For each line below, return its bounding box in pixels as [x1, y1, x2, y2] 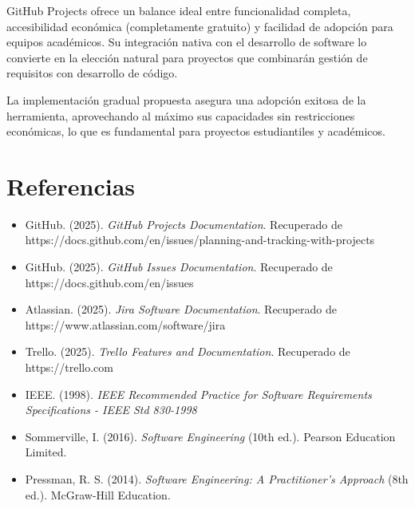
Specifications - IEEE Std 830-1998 [25, 401, 197, 418]
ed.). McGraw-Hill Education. [25, 486, 171, 503]
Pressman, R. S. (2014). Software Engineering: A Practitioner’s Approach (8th [25, 471, 409, 487]
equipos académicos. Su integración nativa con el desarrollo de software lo [6, 34, 367, 50]
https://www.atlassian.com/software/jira [25, 316, 226, 333]
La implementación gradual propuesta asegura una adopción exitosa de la [6, 91, 366, 108]
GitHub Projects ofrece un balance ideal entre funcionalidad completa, [6, 2, 351, 18]
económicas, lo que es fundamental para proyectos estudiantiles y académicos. [6, 123, 385, 140]
